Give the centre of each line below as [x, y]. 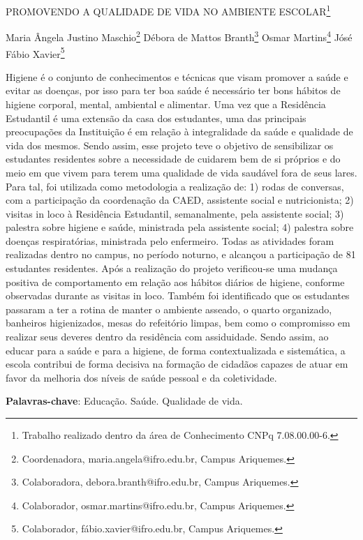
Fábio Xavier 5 [35, 52]
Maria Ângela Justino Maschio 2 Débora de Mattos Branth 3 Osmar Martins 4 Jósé [179, 36]
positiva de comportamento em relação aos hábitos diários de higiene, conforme [175, 282]
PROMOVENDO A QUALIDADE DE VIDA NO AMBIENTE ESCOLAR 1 [168, 10]
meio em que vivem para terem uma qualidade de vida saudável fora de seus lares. [181, 172]
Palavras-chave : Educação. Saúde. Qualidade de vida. [124, 401]
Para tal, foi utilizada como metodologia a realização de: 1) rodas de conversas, [175, 186]
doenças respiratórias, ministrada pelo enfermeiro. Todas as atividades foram [170, 240]
